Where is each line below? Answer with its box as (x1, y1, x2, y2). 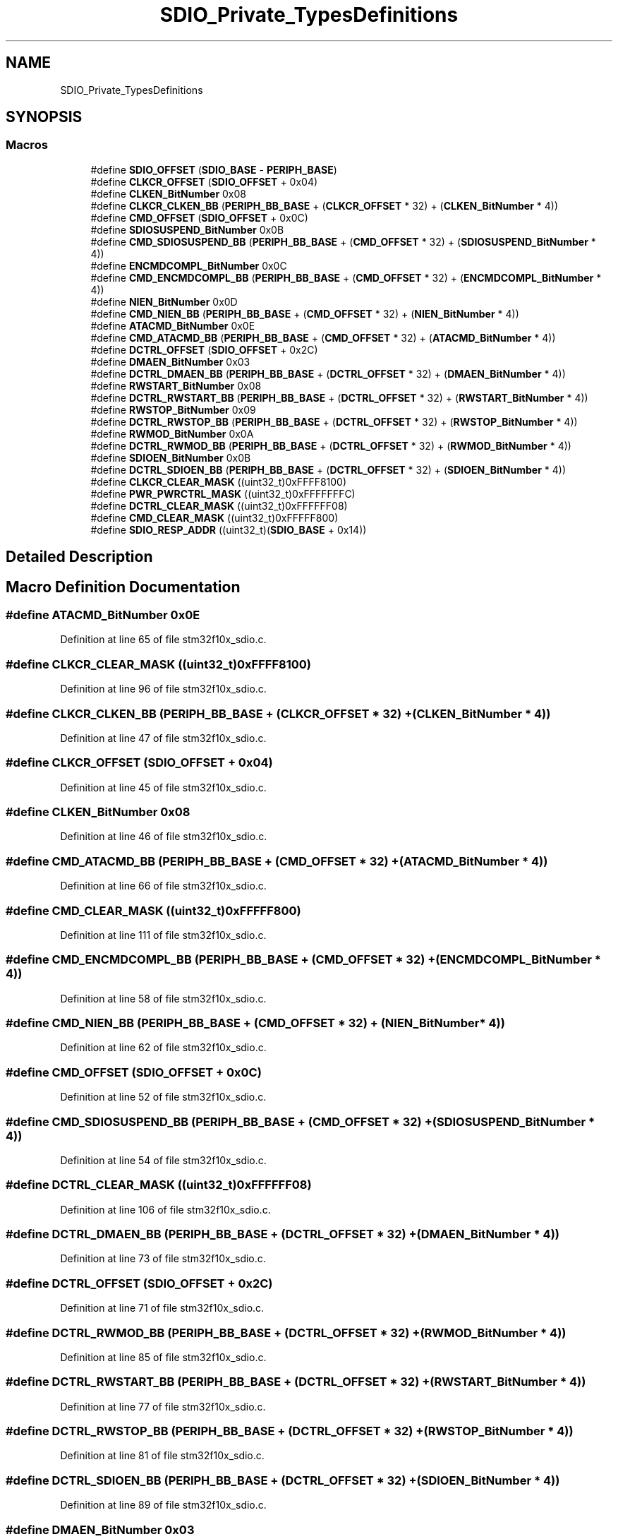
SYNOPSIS (6, 108, 83, 126)
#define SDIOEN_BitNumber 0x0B (90, 451, 251, 464)
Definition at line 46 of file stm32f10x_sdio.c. (60, 830, 267, 843)
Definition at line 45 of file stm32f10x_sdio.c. (60, 781, 267, 794)
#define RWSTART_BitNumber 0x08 (90, 379, 262, 392)
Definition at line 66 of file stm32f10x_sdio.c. (60, 880, 267, 892)
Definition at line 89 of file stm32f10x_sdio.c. (60, 1499, 267, 1511)
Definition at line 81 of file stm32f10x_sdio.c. (60, 1449, 265, 1462)
